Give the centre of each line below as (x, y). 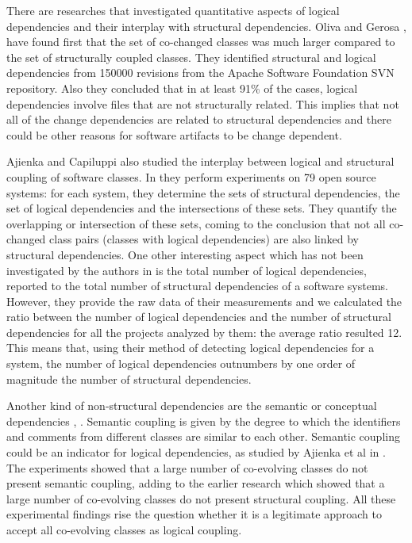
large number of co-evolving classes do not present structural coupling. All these (201, 498)
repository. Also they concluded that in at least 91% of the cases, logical (182, 88)
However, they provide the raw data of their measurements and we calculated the (204, 301)
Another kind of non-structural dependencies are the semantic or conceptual (192, 405)
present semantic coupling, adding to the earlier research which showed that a (196, 483)
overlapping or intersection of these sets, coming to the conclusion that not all (196, 223)
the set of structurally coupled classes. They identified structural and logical (191, 57)
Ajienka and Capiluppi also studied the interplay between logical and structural (200, 161)
